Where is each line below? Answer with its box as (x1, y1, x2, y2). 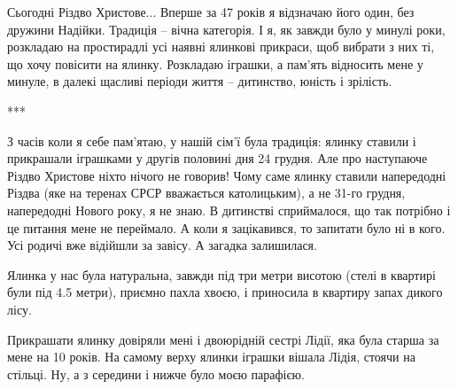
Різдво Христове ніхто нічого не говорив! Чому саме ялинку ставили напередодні (7, 166, 446, 184)
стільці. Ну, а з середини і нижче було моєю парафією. (7, 364, 305, 383)
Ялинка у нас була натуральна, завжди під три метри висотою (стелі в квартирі (7, 265, 436, 284)
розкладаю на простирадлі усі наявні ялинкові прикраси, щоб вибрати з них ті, (7, 37, 435, 56)
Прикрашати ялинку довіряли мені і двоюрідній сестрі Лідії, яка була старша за (7, 330, 439, 348)
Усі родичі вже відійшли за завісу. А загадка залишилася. (7, 236, 317, 254)
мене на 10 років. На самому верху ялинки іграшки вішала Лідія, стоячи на (7, 347, 415, 366)
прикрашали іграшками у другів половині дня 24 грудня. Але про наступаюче (7, 149, 428, 167)
